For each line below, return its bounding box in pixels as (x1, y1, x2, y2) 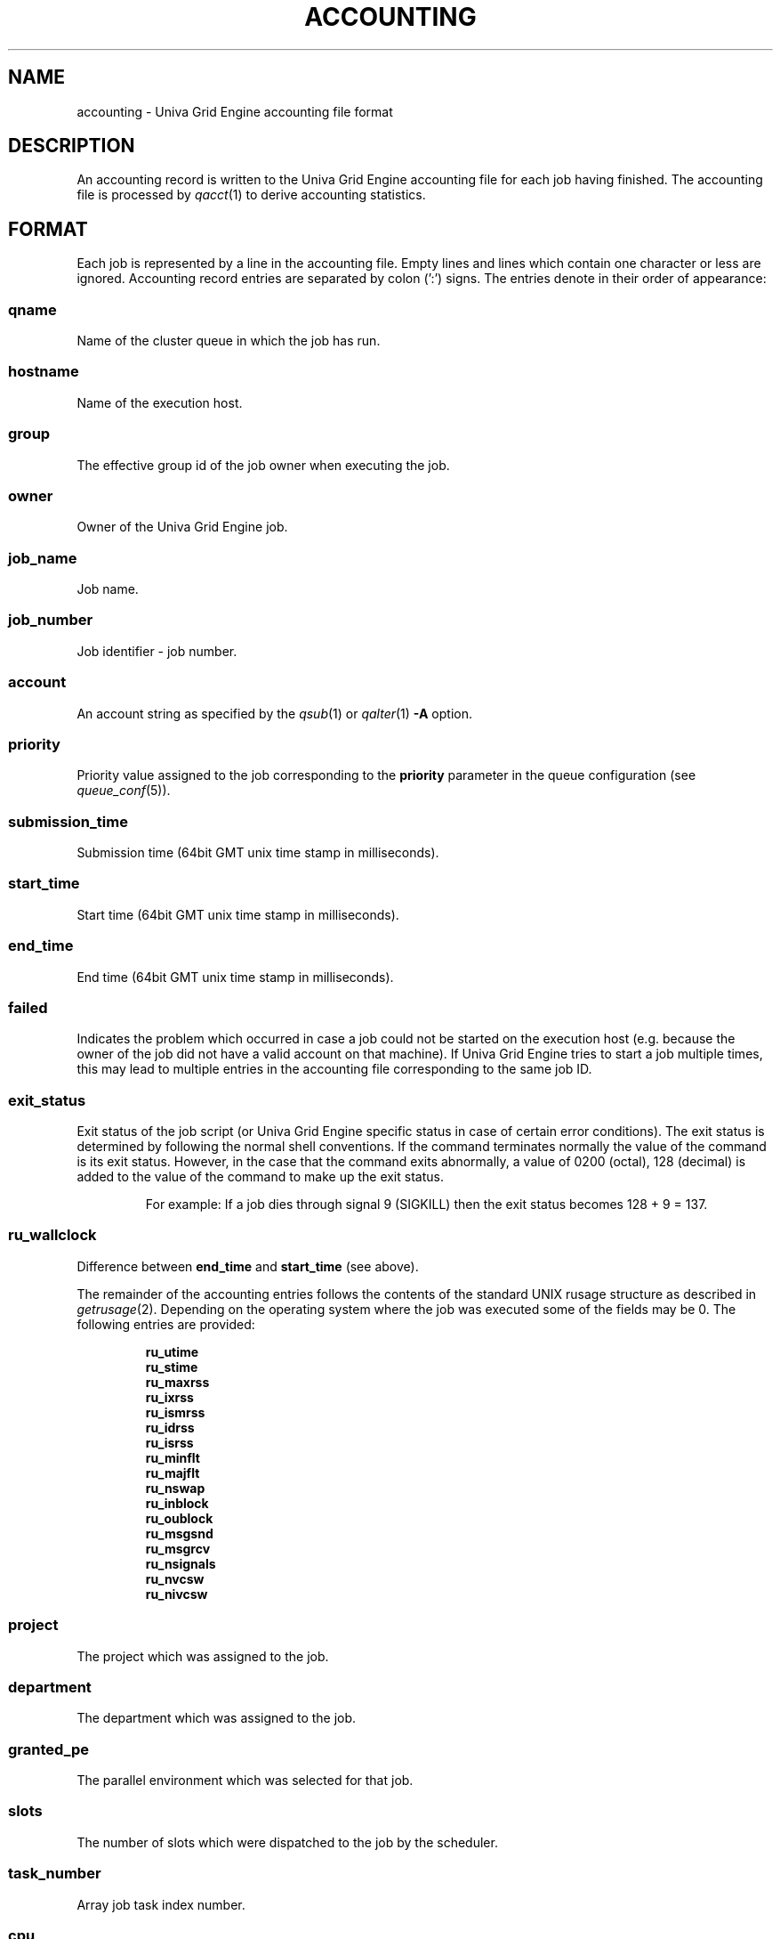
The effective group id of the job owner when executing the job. (76, 457, 450, 473)
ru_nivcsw (145, 1586, 208, 1602)
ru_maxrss (145, 1374, 210, 1390)
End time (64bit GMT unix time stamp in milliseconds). (76, 969, 394, 985)
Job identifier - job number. (76, 643, 237, 659)
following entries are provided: (76, 1316, 255, 1332)
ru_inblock (145, 1495, 209, 1511)
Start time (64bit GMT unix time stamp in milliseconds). (76, 906, 399, 922)
